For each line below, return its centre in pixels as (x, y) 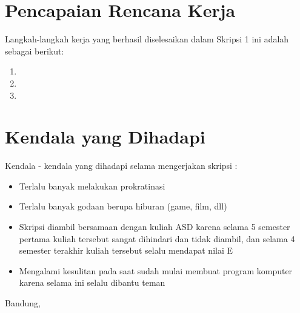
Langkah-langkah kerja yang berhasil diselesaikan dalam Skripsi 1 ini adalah (147, 39)
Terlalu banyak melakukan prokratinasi (92, 186)
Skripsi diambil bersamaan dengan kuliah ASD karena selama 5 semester (155, 226)
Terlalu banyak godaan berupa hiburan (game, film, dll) (123, 206)
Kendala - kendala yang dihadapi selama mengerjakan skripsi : (121, 166)
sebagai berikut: (35, 51)
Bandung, (23, 302)
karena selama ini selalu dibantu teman (92, 282)
